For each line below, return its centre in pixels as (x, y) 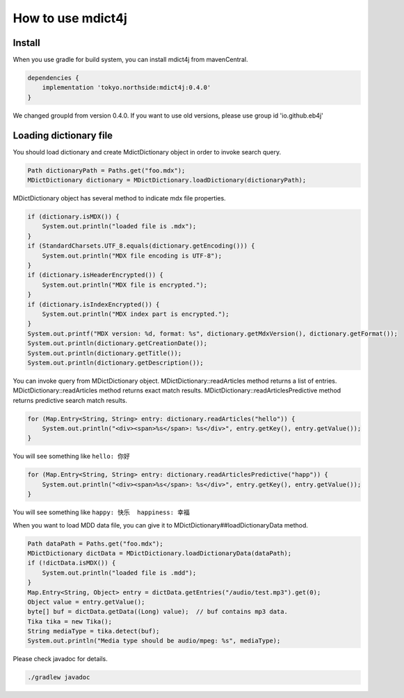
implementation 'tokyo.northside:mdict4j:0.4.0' (127, 88)
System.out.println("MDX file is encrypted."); (125, 285)
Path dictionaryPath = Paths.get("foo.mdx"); (106, 170)
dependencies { (53, 78)
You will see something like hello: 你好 (71, 457)
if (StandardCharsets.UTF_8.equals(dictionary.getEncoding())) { (141, 246)
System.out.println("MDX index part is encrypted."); (136, 314)
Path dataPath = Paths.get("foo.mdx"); (95, 544)
